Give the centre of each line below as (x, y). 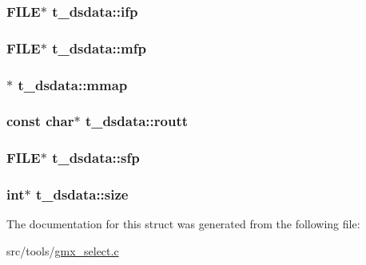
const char (40, 121)
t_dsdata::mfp (99, 47)
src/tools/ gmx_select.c (63, 251)
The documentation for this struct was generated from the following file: (183, 224)
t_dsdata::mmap (73, 84)
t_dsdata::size (82, 194)
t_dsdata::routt (137, 121)
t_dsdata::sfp (96, 158)
